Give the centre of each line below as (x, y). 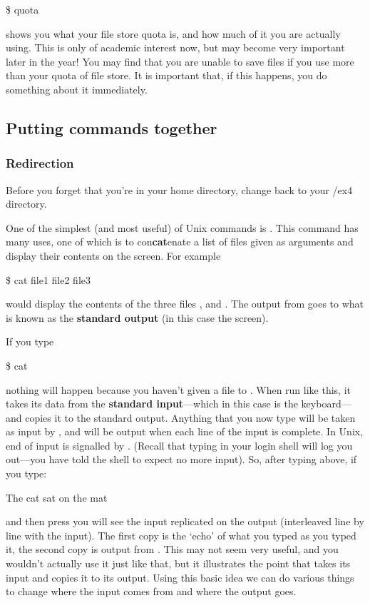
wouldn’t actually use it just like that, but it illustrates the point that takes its (178, 563)
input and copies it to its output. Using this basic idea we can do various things (180, 577)
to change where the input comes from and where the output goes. (151, 591)
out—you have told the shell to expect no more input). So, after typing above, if (181, 459)
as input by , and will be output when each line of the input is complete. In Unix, (185, 431)
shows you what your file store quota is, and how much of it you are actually (173, 33)
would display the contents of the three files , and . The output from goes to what (185, 304)
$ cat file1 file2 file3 (48, 279)
